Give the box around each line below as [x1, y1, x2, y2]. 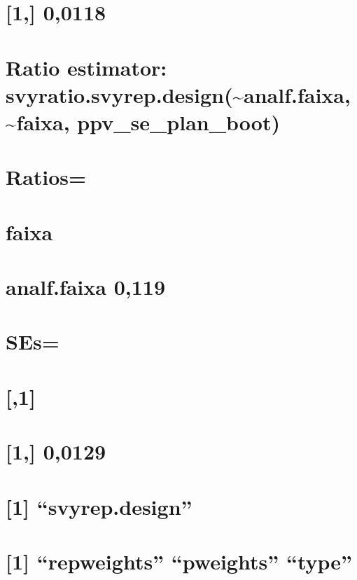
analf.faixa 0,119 [6, 272, 166, 301]
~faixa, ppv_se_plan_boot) [6, 107, 280, 136]
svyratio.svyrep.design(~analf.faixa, [6, 80, 351, 109]
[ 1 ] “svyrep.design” [6, 492, 192, 520]
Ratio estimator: [6, 53, 167, 81]
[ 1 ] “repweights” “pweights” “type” [6, 546, 353, 575]
